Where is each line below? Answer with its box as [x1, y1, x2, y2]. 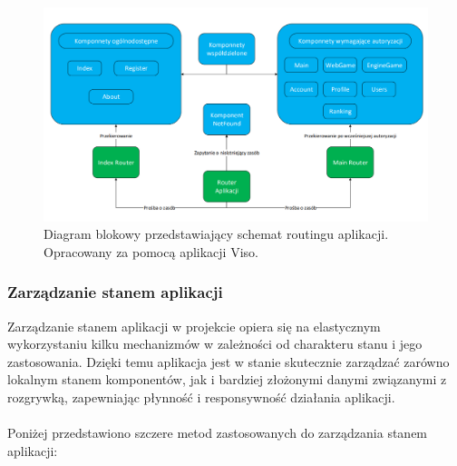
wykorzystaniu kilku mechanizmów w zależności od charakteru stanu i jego [7, 334, 423, 353]
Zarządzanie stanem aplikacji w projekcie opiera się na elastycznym [7, 316, 381, 335]
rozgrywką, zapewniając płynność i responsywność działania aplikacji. [7, 387, 395, 406]
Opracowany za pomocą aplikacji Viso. [44, 242, 258, 261]
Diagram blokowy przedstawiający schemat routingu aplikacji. [44, 224, 389, 243]
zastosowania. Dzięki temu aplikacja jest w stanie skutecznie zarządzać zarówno [7, 352, 450, 371]
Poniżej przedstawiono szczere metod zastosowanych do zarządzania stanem [7, 423, 428, 442]
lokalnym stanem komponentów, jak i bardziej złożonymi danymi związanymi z [7, 370, 447, 389]
